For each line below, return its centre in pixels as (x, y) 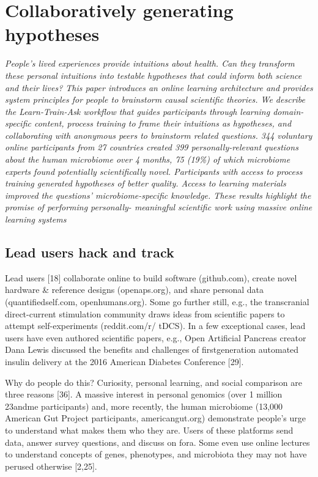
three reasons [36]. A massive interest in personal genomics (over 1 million (144, 394)
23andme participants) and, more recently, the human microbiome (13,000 (144, 406)
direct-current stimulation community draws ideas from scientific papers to (145, 313)
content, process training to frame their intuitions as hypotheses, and (163, 123)
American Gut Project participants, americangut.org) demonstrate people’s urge (155, 418)
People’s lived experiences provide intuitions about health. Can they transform (150, 63)
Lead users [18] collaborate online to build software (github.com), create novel (151, 277)
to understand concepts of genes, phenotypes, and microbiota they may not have (156, 454)
